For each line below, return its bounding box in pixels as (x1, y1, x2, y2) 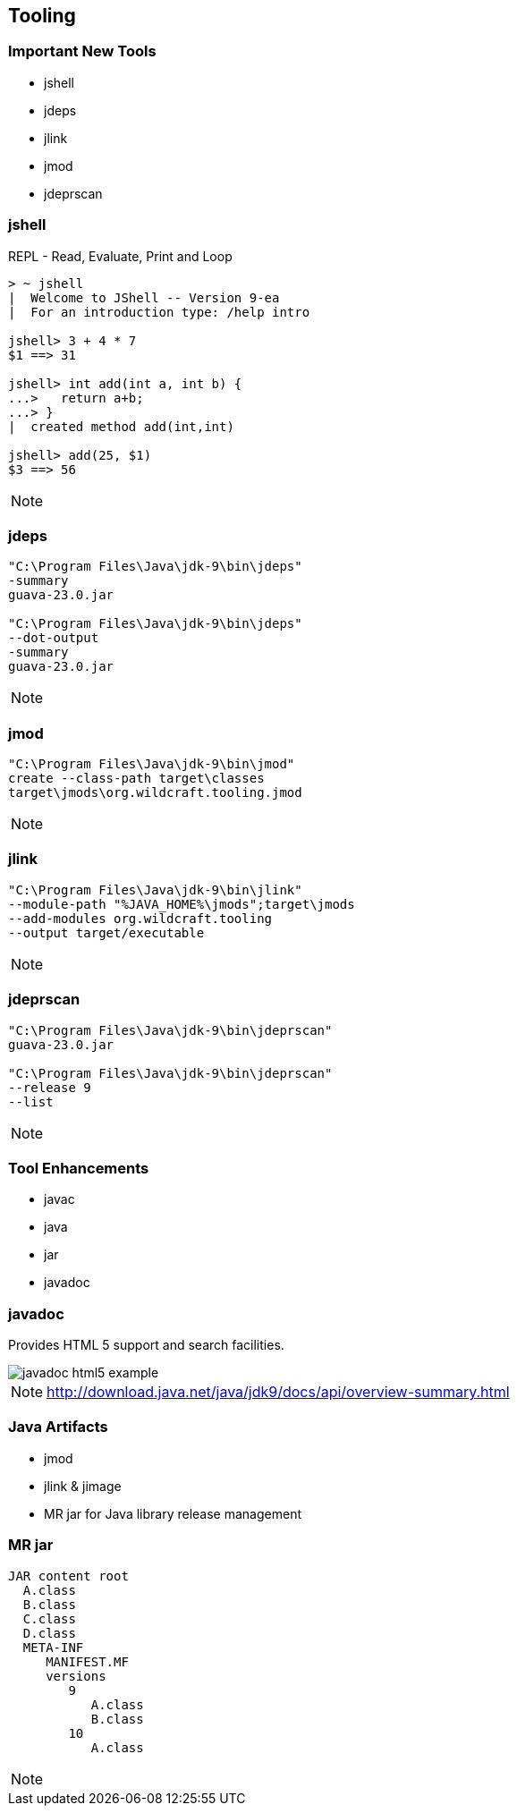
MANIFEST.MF (46, 1654, 129, 1669)
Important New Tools (8, 42, 157, 61)
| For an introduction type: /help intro (8, 304, 310, 319)
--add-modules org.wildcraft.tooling (8, 911, 273, 926)
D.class (22, 1625, 76, 1640)
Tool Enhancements (8, 1158, 149, 1177)
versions (46, 1668, 106, 1683)
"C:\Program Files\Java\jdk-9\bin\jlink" (8, 882, 302, 897)
